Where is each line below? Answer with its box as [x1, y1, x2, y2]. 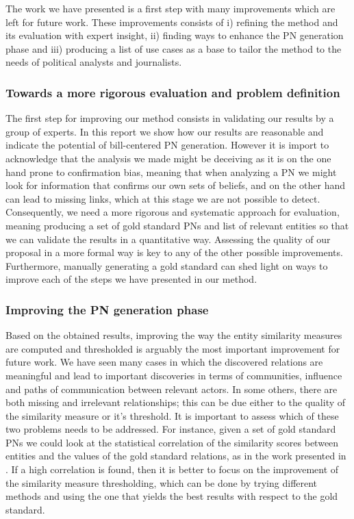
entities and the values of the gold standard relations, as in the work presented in [5, 448, 346, 463]
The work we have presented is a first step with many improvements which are [5, 1, 336, 15]
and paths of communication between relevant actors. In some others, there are [5, 381, 338, 396]
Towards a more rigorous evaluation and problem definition [5, 84, 340, 101]
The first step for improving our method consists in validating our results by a [5, 111, 334, 125]
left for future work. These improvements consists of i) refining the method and [5, 14, 338, 29]
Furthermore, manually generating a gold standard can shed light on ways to [5, 258, 328, 273]
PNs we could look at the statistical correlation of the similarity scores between [5, 435, 339, 449]
